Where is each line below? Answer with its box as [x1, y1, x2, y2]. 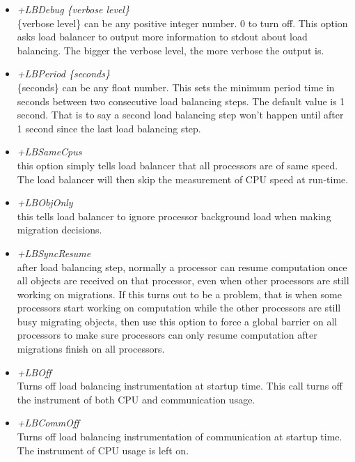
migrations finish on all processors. [17, 341, 165, 356]
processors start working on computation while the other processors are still [17, 300, 341, 315]
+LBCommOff [17, 415, 79, 430]
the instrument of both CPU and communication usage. [17, 392, 255, 406]
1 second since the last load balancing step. [17, 121, 201, 135]
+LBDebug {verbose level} [17, 2, 129, 16]
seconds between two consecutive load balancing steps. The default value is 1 [17, 93, 345, 108]
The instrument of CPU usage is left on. [17, 442, 189, 457]
